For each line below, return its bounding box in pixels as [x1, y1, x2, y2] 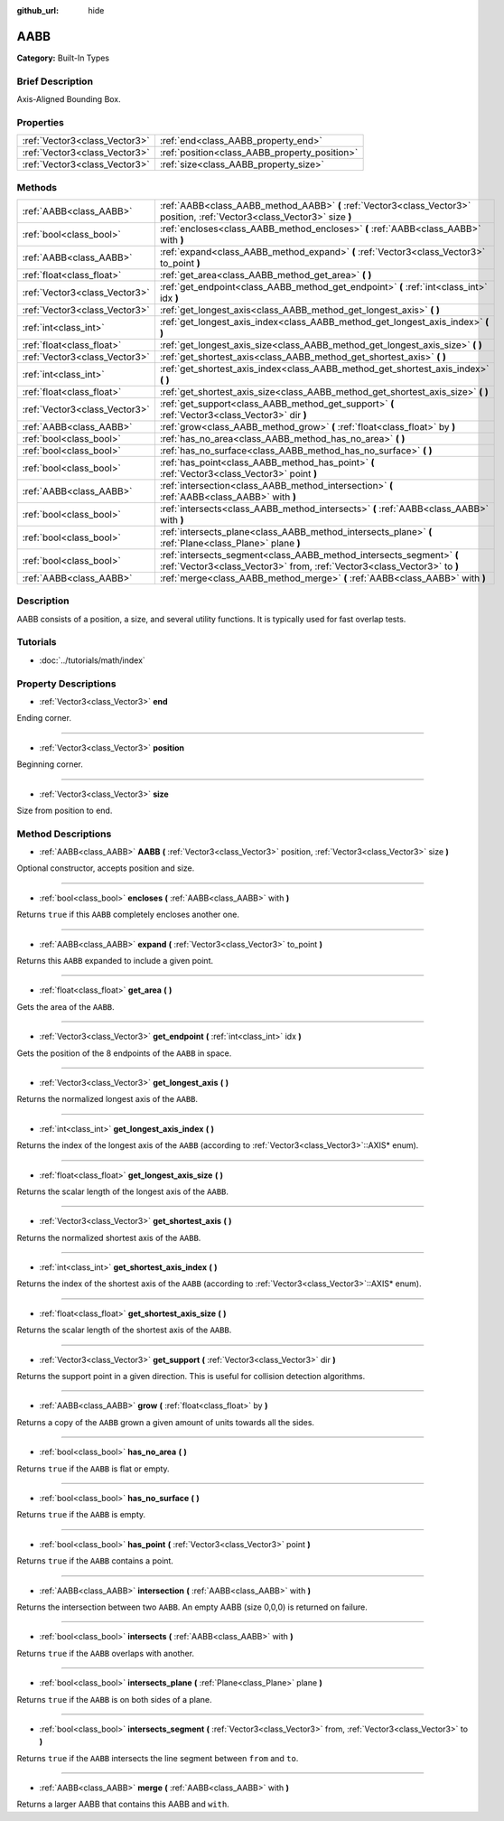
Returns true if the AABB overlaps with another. [16, 1648, 194, 1658]
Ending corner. [16, 713, 72, 724]
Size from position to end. [16, 805, 113, 816]
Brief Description [16, 75, 94, 88]
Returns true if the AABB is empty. [16, 1509, 146, 1520]
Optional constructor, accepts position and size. [16, 863, 195, 873]
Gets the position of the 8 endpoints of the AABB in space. [16, 1048, 232, 1059]
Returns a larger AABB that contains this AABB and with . [16, 1798, 229, 1810]
